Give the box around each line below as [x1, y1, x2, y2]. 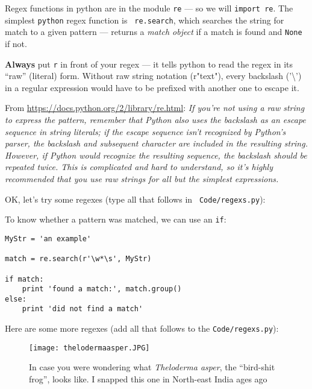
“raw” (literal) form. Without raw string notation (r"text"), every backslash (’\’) [5, 69, 302, 82]
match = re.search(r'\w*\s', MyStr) [5, 255, 152, 264]
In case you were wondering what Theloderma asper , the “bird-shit [29, 361, 275, 373]
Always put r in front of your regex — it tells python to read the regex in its [5, 57, 293, 70]
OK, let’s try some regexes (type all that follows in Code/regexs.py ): [5, 192, 266, 205]
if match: [5, 274, 44, 283]
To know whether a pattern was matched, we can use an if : [5, 213, 226, 226]
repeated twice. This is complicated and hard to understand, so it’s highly [5, 160, 273, 173]
